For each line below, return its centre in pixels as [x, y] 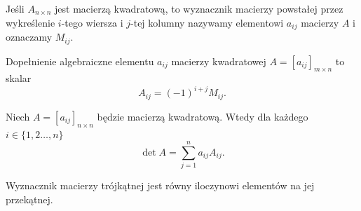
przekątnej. [29, 199]
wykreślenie [30, 22]
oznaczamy [29, 37]
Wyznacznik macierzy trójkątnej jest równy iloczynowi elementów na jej [160, 185]
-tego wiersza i [92, 22]
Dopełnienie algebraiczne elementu [80, 61]
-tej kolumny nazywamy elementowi [207, 22]
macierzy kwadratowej [219, 61]
